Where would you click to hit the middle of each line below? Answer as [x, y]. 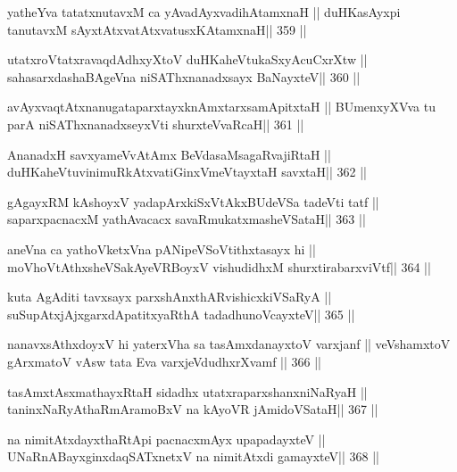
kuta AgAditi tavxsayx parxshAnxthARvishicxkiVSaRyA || [170, 297]
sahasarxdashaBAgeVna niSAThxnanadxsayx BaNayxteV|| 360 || [184, 76]
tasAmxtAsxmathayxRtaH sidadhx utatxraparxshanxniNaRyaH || [187, 391]
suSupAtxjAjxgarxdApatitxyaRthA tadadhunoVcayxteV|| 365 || [181, 314]
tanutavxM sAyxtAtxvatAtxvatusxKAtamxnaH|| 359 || [157, 29]
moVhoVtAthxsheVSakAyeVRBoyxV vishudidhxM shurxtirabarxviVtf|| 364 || [219, 266]
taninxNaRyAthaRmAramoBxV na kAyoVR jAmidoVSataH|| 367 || [193, 409]
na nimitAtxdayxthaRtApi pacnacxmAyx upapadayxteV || [166, 439]
